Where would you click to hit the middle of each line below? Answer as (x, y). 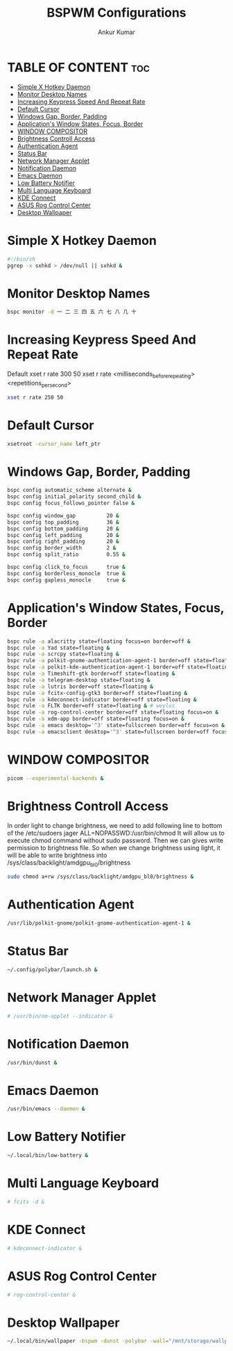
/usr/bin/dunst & (32, 1062)
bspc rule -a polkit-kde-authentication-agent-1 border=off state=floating (119, 667)
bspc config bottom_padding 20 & (63, 529)
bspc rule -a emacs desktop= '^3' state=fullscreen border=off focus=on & (116, 726)
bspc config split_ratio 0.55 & (67, 554)
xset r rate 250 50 (35, 397)
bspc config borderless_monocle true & (67, 573)
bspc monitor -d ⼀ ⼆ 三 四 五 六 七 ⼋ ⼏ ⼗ (72, 312)
